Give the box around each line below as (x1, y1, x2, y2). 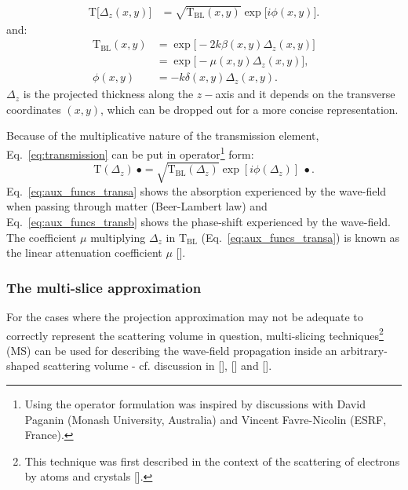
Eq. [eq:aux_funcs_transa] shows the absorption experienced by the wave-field (6, 182, 387, 199)
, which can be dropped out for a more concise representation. (100, 101, 399, 117)
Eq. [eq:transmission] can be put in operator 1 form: (6, 144, 254, 162)
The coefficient (6, 229, 77, 245)
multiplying (90, 229, 146, 245)
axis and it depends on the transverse (215, 86, 395, 102)
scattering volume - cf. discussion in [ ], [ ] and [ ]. (43, 357, 272, 374)
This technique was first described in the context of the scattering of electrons (24, 452, 400, 469)
